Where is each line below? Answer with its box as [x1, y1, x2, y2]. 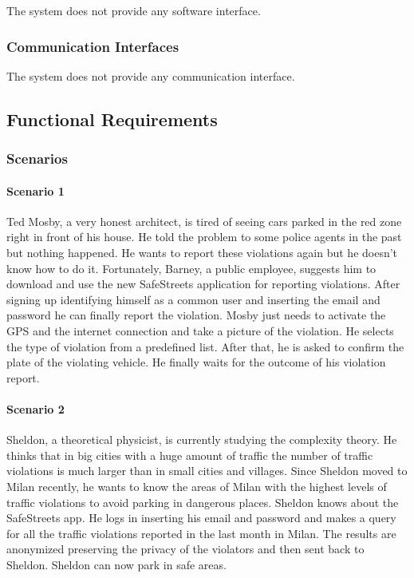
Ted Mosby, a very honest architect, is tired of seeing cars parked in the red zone [6, 212, 402, 229]
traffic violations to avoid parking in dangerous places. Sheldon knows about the [6, 493, 399, 510]
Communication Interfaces [6, 36, 179, 56]
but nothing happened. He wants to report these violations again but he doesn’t [6, 244, 398, 261]
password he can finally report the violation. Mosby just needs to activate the [6, 307, 386, 323]
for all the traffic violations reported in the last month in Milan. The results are [6, 525, 396, 541]
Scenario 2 [6, 400, 65, 417]
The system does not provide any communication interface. [6, 67, 295, 84]
